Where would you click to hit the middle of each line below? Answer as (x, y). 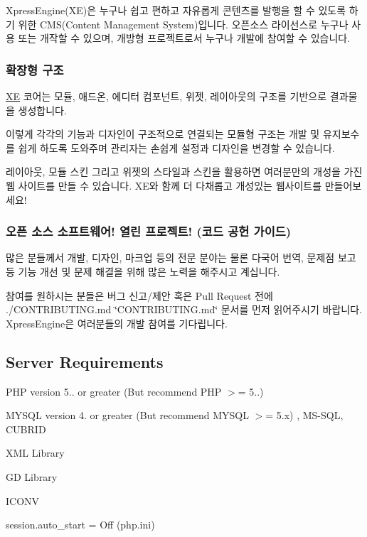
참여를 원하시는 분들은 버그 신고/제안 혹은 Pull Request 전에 (139, 295)
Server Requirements (85, 361)
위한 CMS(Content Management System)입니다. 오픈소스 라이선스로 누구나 (183, 24)
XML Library (35, 453)
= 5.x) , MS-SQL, (304, 415)
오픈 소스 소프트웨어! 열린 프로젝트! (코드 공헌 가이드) (149, 231)
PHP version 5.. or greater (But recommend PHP (114, 391)
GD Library (32, 476)
